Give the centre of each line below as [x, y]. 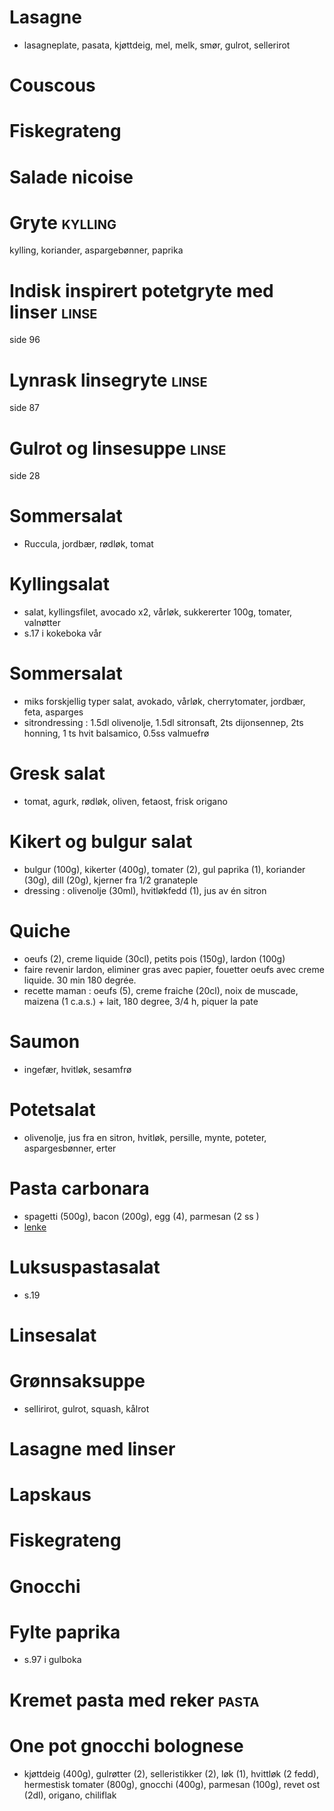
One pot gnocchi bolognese [126, 1745]
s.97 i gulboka [52, 1660]
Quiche [40, 931]
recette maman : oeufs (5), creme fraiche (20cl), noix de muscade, [161, 990]
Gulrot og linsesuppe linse [118, 448]
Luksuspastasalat [85, 1267]
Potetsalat [52, 1110]
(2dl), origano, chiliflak [70, 1795]
